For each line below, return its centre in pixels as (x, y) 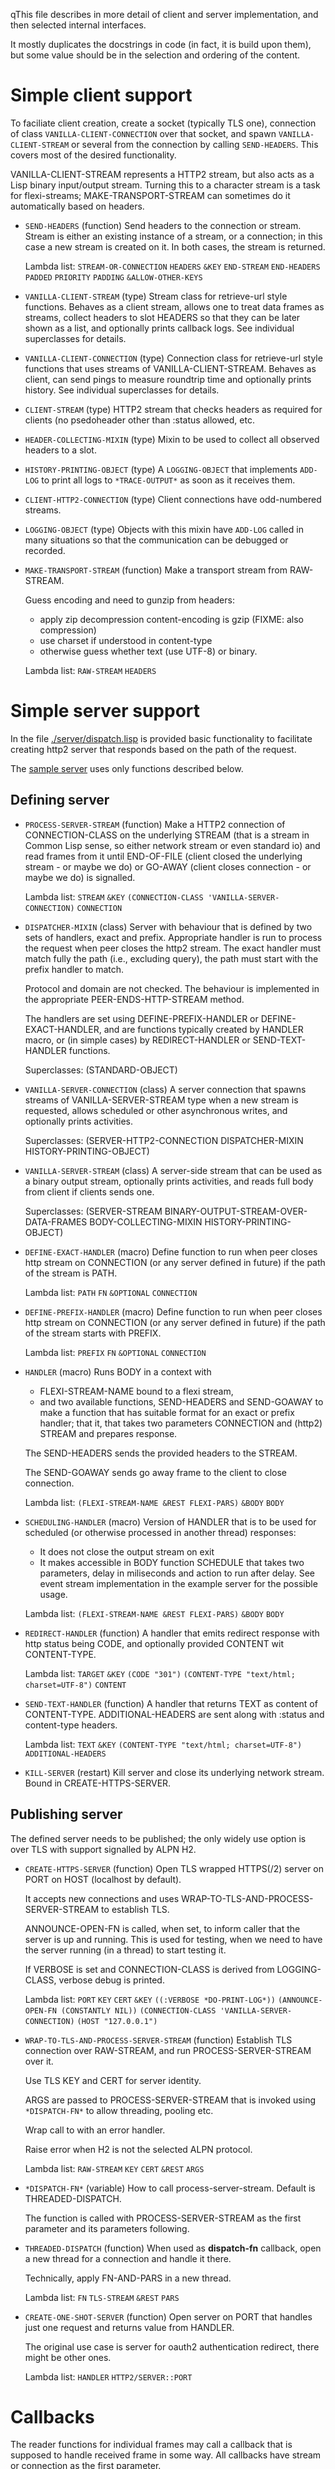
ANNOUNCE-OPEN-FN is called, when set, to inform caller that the (162, 1928)
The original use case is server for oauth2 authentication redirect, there (172, 2346)
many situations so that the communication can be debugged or (156, 540)
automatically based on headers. (77, 206)
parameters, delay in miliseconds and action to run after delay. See (177, 1573)
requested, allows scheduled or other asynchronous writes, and (156, 1110)
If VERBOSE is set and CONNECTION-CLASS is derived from (149, 1969)
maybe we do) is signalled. (80, 877)
